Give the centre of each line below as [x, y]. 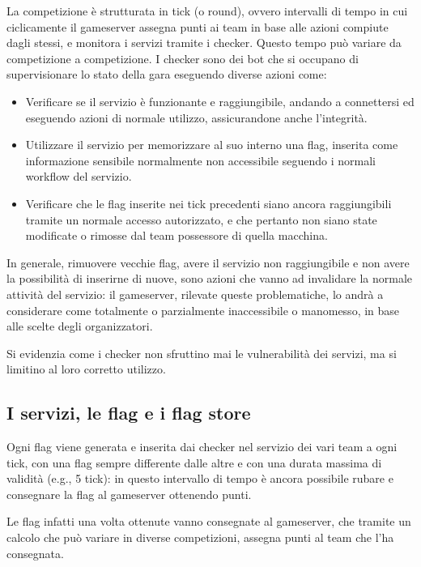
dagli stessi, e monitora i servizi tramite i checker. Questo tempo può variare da [204, 43]
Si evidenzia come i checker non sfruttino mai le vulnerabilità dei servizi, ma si [202, 353]
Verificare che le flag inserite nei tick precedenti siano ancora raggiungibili [208, 203]
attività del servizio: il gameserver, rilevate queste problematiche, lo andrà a [195, 294]
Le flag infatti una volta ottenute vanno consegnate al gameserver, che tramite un [209, 521]
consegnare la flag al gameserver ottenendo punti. [129, 494]
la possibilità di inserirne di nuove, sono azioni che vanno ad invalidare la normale [209, 278]
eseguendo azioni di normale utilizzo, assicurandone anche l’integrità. [196, 117]
